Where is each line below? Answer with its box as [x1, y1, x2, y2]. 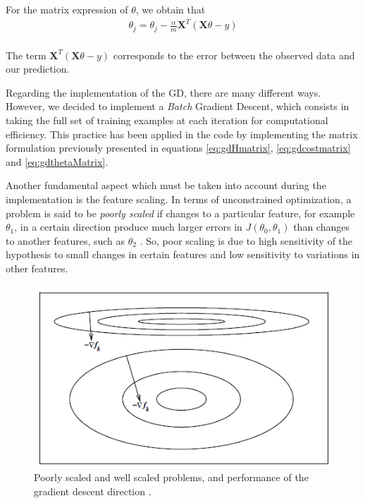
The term [6, 47, 47, 62]
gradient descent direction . [34, 483, 151, 498]
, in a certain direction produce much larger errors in [14, 219, 242, 234]
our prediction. [6, 61, 70, 76]
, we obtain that [135, 2, 206, 16]
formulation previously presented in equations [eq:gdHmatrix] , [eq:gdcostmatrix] [6, 140, 351, 155]
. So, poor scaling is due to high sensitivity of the [140, 233, 353, 248]
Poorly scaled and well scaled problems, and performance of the [34, 470, 309, 485]
